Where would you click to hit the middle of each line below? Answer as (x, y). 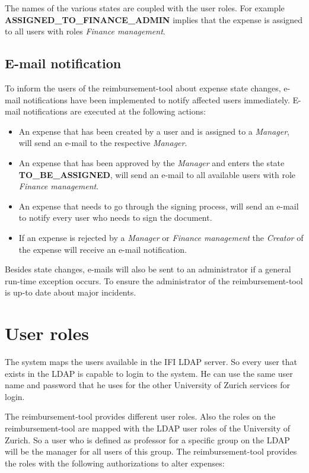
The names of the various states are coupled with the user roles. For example (145, 8)
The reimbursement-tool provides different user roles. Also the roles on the (140, 416)
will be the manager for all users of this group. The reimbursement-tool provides (151, 451)
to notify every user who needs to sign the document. (115, 218)
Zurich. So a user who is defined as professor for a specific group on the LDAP (147, 439)
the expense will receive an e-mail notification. (103, 249)
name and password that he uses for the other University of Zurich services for (148, 385)
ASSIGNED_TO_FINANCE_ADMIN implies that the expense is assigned (154, 19)
